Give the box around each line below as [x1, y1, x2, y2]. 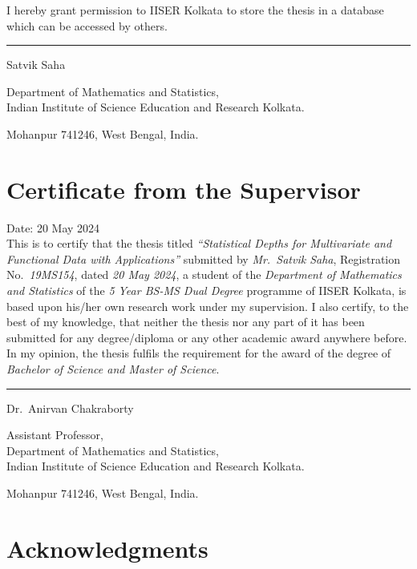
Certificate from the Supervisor [6, 172, 361, 205]
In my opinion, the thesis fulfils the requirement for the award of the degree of [6, 345, 391, 361]
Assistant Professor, [6, 426, 103, 443]
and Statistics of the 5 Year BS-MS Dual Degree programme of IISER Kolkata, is [6, 282, 407, 299]
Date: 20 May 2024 [6, 219, 100, 236]
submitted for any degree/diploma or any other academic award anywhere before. [6, 329, 407, 345]
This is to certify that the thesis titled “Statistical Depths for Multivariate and [6, 235, 392, 252]
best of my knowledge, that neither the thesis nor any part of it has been [6, 313, 365, 330]
